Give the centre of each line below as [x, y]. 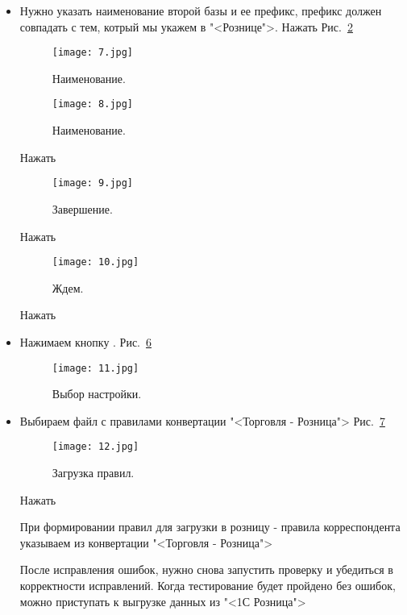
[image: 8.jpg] [93, 104]
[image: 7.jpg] [93, 53]
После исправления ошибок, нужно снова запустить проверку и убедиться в [206, 569]
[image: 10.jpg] [96, 262]
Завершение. [82, 208]
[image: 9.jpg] [93, 183]
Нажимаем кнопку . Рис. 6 [85, 341]
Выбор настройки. [97, 394]
